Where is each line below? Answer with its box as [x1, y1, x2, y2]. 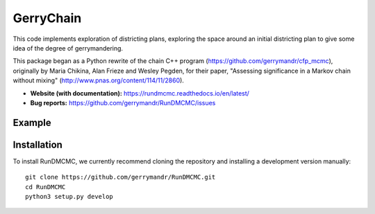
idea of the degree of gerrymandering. [12, 44, 124, 52]
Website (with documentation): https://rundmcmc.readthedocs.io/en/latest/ [30, 89, 250, 97]
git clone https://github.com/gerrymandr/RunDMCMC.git [25, 173, 216, 181]
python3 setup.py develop [25, 193, 114, 200]
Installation [12, 139, 62, 150]
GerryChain [12, 10, 82, 26]
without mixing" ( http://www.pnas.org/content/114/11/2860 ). [12, 76, 184, 84]
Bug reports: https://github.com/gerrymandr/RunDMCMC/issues [30, 98, 216, 107]
